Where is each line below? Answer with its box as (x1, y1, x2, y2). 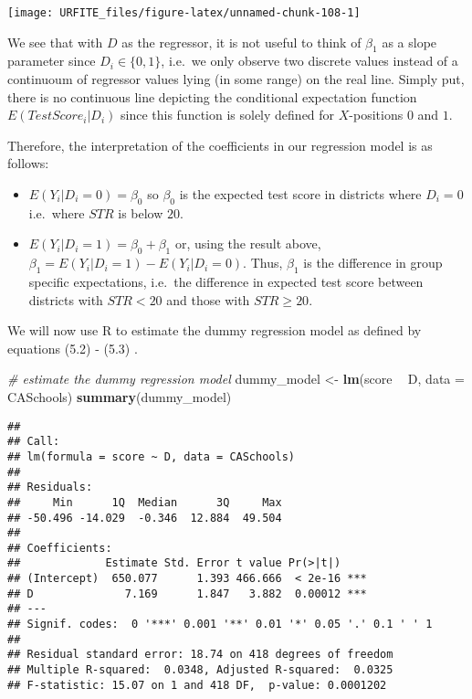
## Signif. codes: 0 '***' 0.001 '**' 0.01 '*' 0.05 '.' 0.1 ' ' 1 (7, 618, 433, 631)
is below (118, 203, 163, 222)
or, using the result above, (174, 234, 321, 253)
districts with (28, 290, 103, 309)
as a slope (382, 32, 437, 51)
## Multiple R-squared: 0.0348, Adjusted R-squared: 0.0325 (7, 663, 393, 677)
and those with (166, 290, 250, 309)
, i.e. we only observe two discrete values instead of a (161, 51, 458, 70)
